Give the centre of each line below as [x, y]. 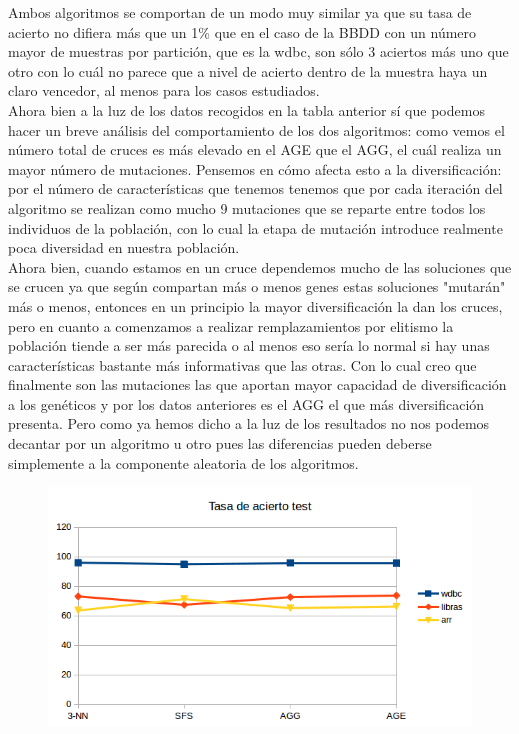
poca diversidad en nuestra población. [124, 247]
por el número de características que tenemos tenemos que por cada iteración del [255, 188]
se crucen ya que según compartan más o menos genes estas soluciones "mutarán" [257, 286]
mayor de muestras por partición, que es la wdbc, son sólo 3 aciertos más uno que [258, 51]
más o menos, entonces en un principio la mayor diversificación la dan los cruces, [255, 305]
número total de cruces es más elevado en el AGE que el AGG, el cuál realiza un [255, 149]
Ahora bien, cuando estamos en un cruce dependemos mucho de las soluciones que [260, 266]
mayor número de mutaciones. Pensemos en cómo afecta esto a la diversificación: [255, 168]
